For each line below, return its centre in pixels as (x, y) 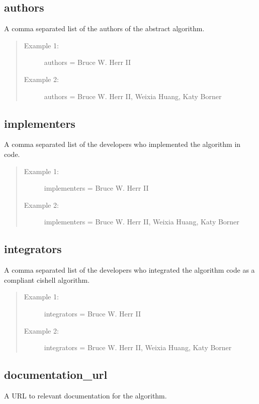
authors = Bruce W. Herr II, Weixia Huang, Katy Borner (133, 96)
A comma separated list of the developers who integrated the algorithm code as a (129, 270)
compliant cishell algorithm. (47, 279)
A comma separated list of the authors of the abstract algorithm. (104, 28)
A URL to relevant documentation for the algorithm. (85, 395)
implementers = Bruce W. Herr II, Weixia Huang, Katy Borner (142, 222)
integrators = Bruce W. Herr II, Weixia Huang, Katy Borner (138, 347)
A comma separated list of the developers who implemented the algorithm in (122, 144)
